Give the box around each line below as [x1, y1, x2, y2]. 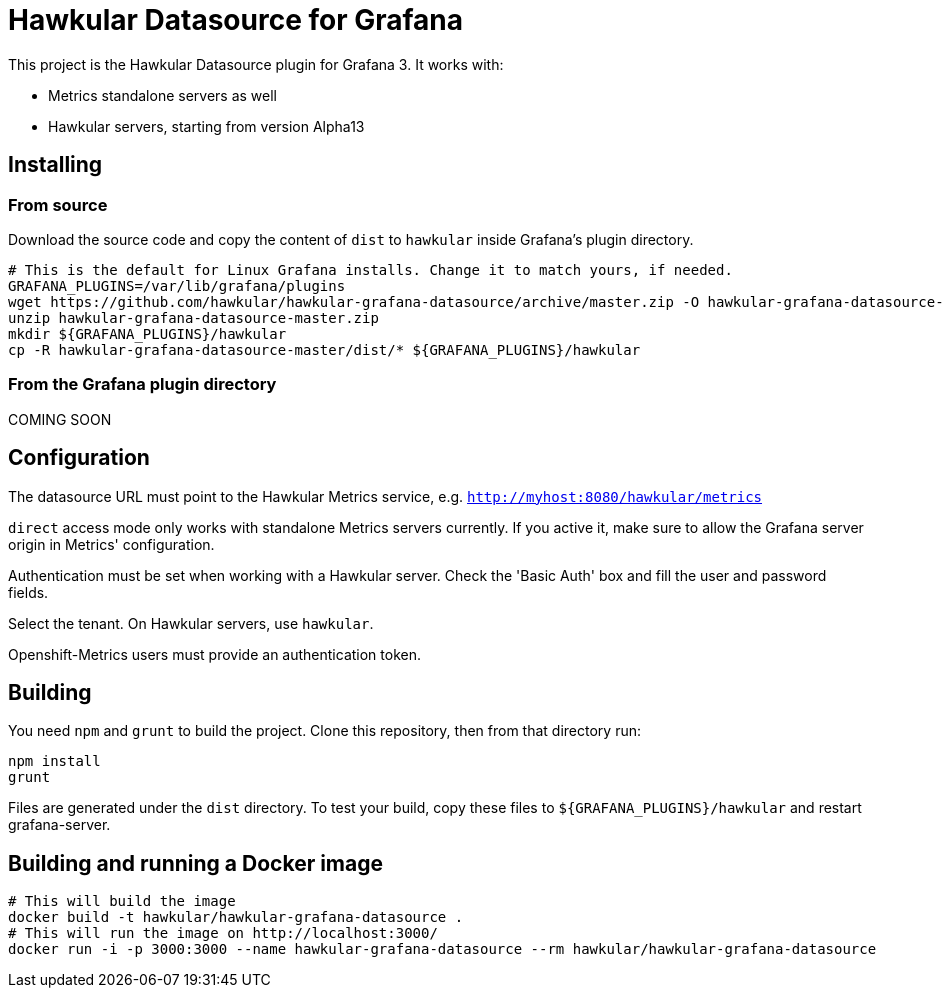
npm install [8, 753, 101, 770]
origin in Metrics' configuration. [8, 535, 215, 553]
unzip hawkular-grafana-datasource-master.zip [8, 309, 379, 326]
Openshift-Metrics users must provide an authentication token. [8, 645, 421, 663]
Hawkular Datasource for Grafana [8, 3, 464, 37]
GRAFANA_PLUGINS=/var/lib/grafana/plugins [8, 277, 346, 294]
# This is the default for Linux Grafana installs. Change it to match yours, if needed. [8, 261, 733, 278]
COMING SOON [8, 410, 112, 428]
